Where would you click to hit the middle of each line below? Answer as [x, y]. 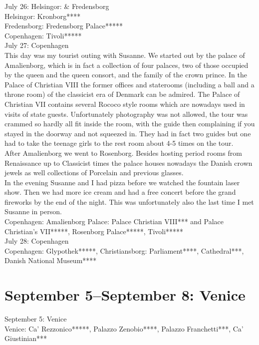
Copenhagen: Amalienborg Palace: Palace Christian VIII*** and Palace [114, 221]
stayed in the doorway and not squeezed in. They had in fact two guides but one [128, 133]
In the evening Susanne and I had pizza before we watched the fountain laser [122, 182]
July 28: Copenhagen [37, 241]
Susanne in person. [33, 211]
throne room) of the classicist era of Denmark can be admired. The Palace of [122, 94]
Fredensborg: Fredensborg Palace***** [64, 26]
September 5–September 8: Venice [125, 295]
